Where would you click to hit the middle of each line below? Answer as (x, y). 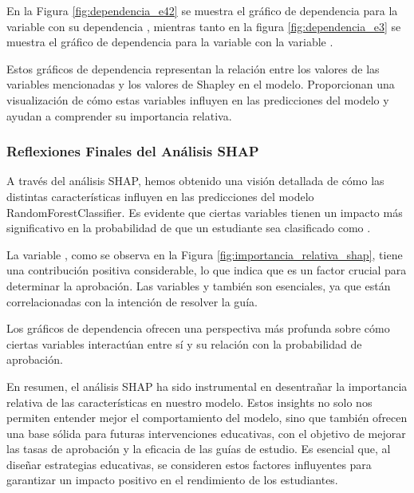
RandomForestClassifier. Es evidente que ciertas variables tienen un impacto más (205, 212)
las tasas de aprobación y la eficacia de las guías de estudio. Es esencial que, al (199, 449)
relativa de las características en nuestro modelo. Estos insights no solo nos (189, 402)
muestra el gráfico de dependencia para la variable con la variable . (170, 42)
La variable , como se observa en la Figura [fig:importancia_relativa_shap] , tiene (205, 254)
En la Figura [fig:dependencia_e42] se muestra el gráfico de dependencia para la (202, 10)
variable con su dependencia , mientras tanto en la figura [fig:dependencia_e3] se (204, 26)
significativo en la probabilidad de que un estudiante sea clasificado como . (189, 228)
